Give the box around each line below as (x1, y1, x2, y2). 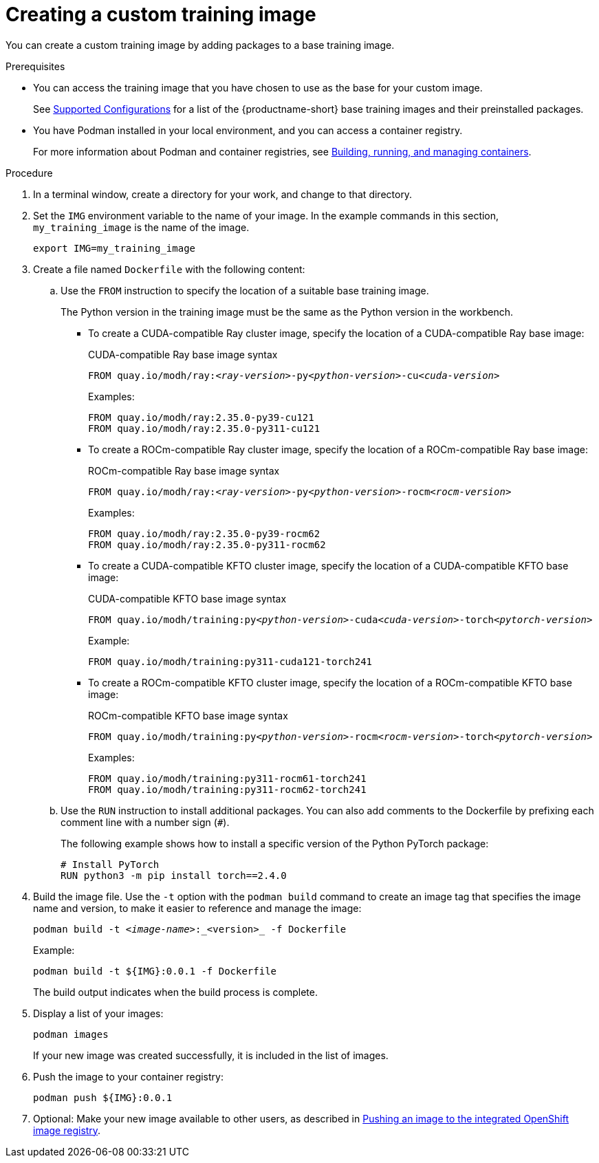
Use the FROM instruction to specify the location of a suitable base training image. (61, 284, 429, 296)
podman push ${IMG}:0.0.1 (33, 1091, 173, 1103)
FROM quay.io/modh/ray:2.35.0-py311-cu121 (88, 422, 320, 434)
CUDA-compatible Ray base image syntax (88, 348, 278, 360)
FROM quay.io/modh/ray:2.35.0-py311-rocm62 (88, 539, 326, 550)
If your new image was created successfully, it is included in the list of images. (33, 1049, 389, 1061)
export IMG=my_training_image (33, 242, 196, 254)
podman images (33, 1028, 109, 1040)
